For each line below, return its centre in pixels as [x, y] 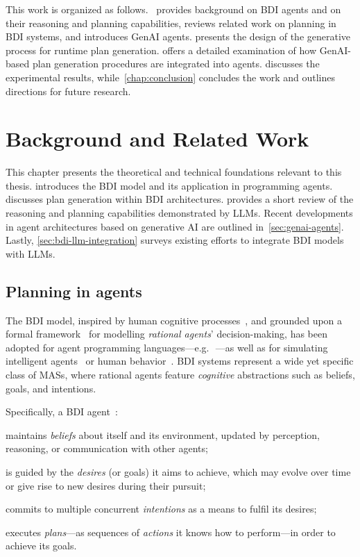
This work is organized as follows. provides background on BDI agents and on [173, 9]
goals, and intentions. [51, 388]
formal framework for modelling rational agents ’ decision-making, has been [167, 334]
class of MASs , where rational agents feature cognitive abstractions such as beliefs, [180, 375]
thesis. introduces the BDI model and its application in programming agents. [169, 185]
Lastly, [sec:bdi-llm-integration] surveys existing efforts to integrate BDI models [175, 240]
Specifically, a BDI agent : [62, 411]
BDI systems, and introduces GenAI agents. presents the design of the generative [178, 36]
